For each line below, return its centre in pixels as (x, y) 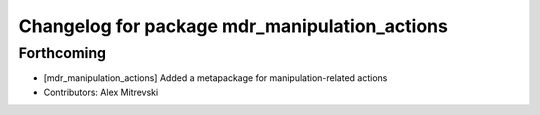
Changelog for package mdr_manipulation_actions (233, 26)
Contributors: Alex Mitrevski (101, 92)
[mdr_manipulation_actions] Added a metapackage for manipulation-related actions (215, 78)
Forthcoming (62, 53)
